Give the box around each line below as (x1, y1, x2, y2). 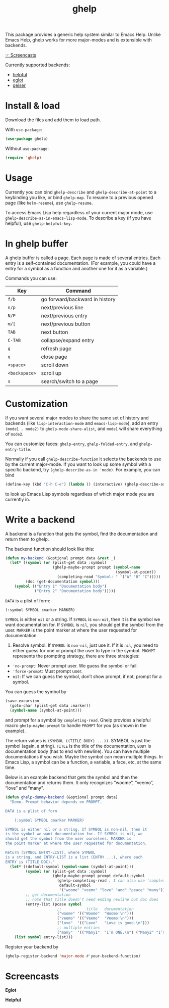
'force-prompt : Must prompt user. (12, 668, 83, 675)
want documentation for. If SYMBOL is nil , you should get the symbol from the (5, 622, 163, 628)
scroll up (41, 369, 62, 376)
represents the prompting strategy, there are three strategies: (12, 653, 140, 659)
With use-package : (5, 127, 42, 133)
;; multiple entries (57, 925, 100, 930)
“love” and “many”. (5, 785, 44, 791)
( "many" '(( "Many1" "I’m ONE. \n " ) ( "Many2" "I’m (57, 930, 165, 935)
